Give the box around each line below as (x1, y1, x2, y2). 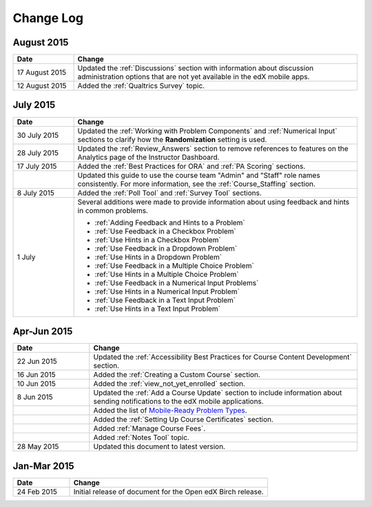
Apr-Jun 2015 (12, 326, 73, 337)
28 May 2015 (17, 442, 59, 451)
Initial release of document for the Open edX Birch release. (73, 486, 265, 496)
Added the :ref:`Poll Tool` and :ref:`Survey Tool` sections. (77, 188, 262, 198)
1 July (17, 252, 36, 262)
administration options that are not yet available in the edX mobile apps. (77, 72, 310, 82)
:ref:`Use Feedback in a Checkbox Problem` (94, 226, 237, 236)
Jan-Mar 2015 (12, 460, 75, 472)
